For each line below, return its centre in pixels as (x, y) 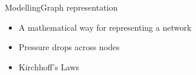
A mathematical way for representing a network (105, 27)
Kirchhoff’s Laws (49, 66)
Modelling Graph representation (61, 7)
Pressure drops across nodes (69, 47)
